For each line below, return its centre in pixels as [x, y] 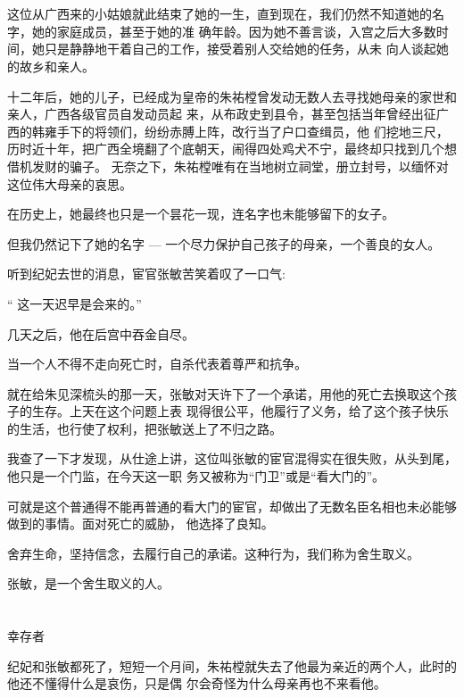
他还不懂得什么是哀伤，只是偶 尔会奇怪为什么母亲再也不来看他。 [197, 683]
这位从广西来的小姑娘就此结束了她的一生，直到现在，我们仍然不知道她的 [220, 14]
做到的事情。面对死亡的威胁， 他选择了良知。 [141, 523]
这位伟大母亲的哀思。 [70, 183]
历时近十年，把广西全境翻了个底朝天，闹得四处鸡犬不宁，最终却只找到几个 [226, 149]
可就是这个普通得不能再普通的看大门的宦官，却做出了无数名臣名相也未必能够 [232, 506]
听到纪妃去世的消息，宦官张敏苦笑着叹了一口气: [146, 274]
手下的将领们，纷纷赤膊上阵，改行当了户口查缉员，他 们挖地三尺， [253, 131]
